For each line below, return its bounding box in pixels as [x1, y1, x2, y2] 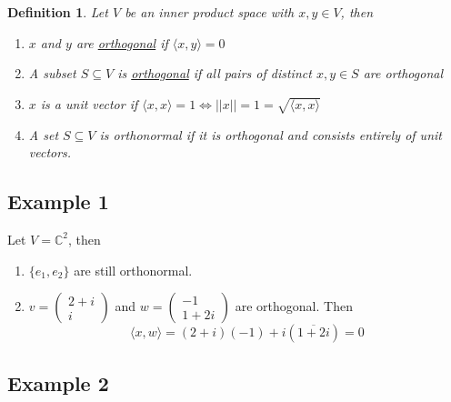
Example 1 [7, 187, 109, 216]
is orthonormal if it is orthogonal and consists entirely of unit [99, 125, 442, 144]
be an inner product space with [125, 3, 295, 21]
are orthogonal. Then [235, 296, 353, 316]
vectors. [28, 143, 72, 162]
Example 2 [7, 368, 109, 397]
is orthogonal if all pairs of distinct [117, 64, 312, 83]
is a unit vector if [40, 94, 138, 113]
